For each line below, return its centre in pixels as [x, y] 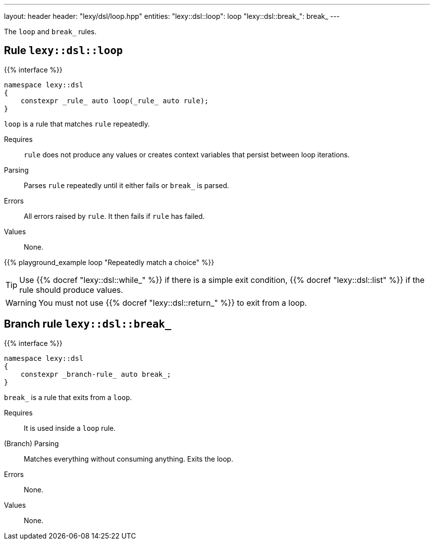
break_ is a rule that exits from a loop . [68, 397]
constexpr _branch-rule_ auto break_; [96, 374]
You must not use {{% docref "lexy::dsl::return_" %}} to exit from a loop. [173, 303]
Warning [21, 303]
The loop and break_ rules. [50, 32]
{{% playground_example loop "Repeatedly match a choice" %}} [109, 262]
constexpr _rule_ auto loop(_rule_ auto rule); [115, 101]
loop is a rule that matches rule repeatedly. [77, 124]
